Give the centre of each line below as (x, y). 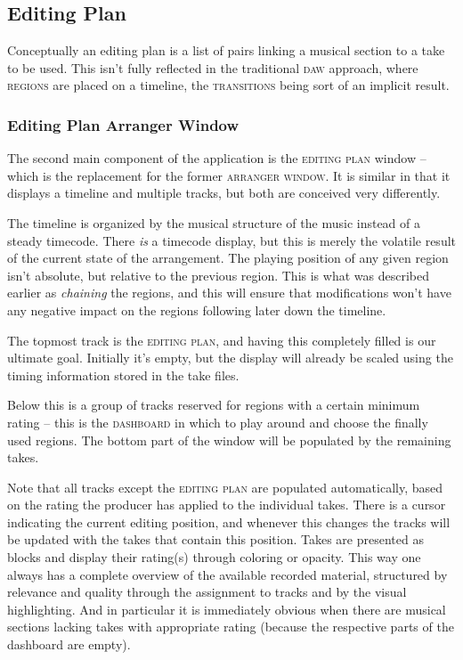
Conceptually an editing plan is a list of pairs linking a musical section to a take (226, 50)
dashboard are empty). (69, 644)
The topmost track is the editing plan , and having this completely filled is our (222, 340)
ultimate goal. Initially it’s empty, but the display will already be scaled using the (230, 358)
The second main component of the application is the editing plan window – (217, 158)
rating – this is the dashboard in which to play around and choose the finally (218, 422)
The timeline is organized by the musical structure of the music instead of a (214, 222)
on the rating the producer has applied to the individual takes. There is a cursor (227, 505)
